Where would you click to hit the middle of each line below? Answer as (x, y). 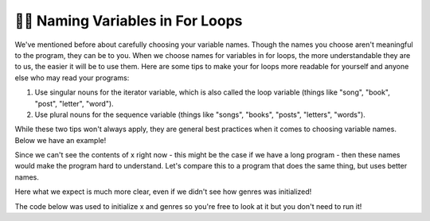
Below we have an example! (61, 140)
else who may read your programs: (72, 78)
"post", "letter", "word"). (74, 103)
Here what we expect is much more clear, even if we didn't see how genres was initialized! (163, 192)
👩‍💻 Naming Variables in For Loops (129, 21)
